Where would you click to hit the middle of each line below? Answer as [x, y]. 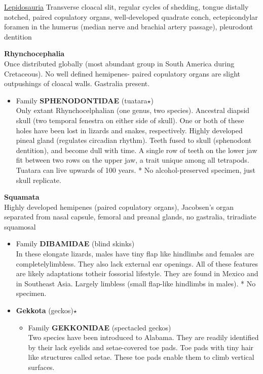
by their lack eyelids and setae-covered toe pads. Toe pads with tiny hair [141, 347]
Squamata [22, 197]
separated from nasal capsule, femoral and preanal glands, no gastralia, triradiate [130, 217]
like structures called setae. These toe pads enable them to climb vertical [141, 357]
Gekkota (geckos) [45, 310]
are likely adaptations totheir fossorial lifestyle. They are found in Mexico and [137, 273]
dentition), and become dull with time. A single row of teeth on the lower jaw [137, 150]
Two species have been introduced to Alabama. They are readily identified [143, 337]
